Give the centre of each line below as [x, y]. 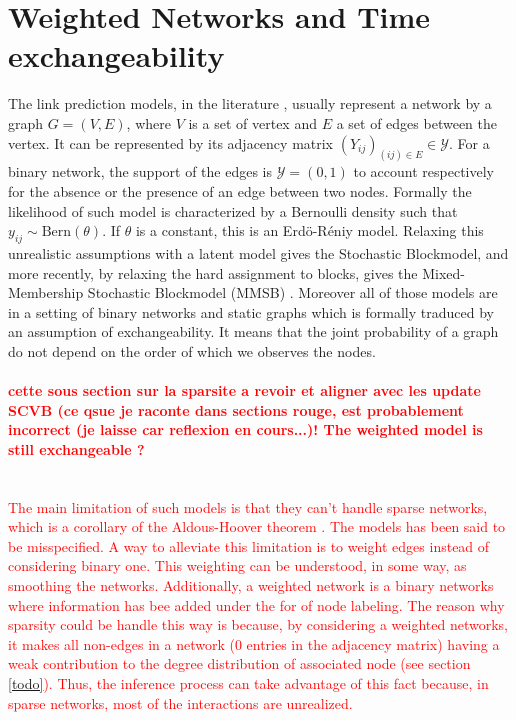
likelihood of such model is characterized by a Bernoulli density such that [233, 210]
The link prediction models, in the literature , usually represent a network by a [250, 103]
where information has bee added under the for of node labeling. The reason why [256, 604]
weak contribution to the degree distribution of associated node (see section [239, 663]
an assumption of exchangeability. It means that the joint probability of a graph [253, 331]
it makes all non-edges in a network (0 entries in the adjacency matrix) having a [254, 643]
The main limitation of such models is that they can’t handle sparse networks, [248, 506]
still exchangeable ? [76, 448]
